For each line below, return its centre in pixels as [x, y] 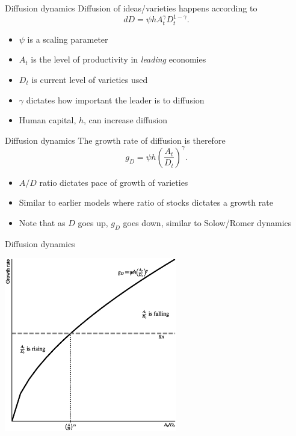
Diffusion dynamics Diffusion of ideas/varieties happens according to [131, 8]
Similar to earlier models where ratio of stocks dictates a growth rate [146, 202]
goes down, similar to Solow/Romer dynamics [207, 223]
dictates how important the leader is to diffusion [115, 100]
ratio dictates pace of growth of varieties [114, 182]
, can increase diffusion [126, 120]
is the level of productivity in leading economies [119, 59]
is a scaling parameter [68, 39]
